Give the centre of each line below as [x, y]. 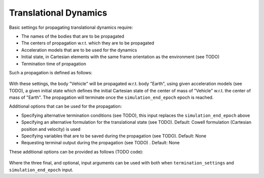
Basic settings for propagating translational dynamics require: [71, 27]
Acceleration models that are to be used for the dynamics [79, 50]
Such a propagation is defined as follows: [51, 72]
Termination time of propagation [54, 64]
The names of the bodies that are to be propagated [73, 36]
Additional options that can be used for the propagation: [66, 106]
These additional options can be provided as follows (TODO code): [76, 152]
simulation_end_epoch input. [41, 170]
